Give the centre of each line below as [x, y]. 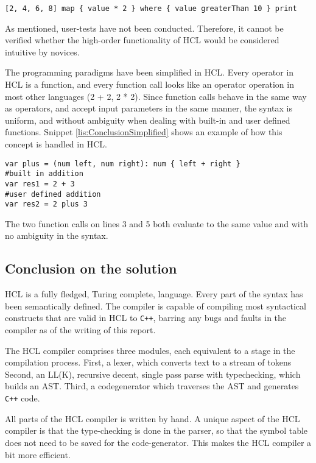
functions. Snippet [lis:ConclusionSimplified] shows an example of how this [144, 132]
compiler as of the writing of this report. [80, 330]
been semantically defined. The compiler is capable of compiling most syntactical [156, 306]
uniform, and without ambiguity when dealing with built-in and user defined [148, 120]
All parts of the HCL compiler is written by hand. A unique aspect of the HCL [153, 418]
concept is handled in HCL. [56, 144]
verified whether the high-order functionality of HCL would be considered [142, 40]
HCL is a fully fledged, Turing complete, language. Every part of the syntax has [154, 294]
